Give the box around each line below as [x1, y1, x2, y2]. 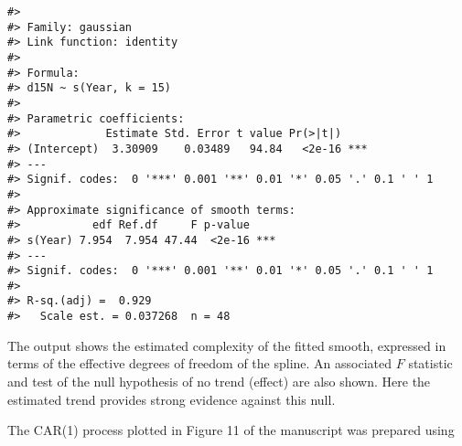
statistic [408, 354, 453, 373]
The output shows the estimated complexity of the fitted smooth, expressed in [7, 335, 446, 355]
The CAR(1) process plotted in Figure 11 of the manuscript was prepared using [7, 420, 455, 440]
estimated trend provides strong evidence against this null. [7, 389, 336, 409]
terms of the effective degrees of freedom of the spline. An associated [7, 354, 392, 373]
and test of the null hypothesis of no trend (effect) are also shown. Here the [7, 371, 431, 390]
